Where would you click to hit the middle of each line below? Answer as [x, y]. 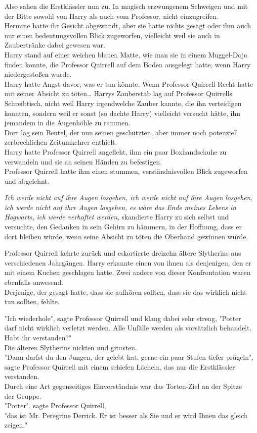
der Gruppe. [23, 396]
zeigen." [16, 425]
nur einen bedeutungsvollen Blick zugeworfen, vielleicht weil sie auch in [112, 35]
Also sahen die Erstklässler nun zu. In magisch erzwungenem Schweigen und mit [126, 6]
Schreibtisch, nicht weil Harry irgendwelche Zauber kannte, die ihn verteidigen [123, 103]
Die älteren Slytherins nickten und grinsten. [71, 347]
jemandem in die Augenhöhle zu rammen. [67, 123]
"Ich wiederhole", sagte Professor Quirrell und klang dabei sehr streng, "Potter [123, 318]
